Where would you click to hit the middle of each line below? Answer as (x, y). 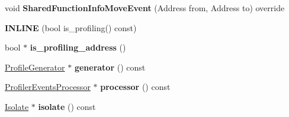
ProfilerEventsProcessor (48, 87)
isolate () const (67, 106)
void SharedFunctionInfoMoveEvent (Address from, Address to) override (145, 8)
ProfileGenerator (35, 67)
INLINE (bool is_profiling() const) (71, 27)
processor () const (135, 87)
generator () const (110, 67)
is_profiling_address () (78, 47)
